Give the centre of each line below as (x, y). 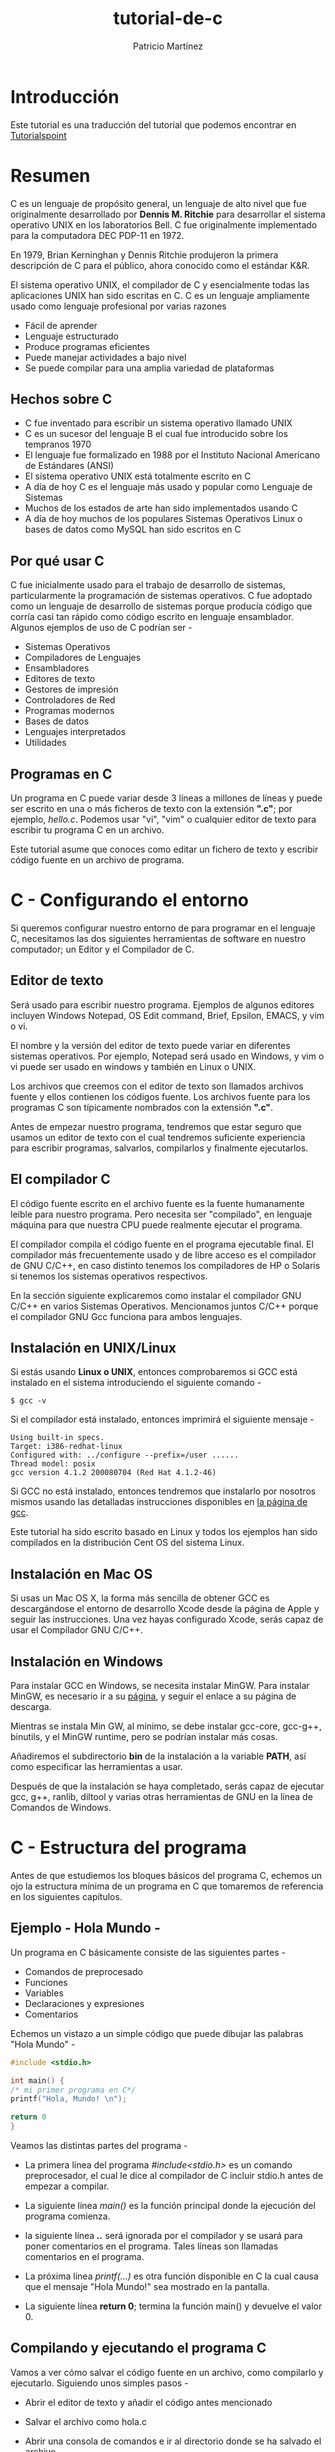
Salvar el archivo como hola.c (85, 2421)
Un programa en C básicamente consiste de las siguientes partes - (148, 1952)
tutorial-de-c (168, 18)
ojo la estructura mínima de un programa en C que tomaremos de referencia (167, 1886)
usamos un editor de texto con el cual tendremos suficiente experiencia (158, 1137)
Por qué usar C (57, 560)
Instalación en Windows (87, 1661)
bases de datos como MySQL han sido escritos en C (133, 529)
